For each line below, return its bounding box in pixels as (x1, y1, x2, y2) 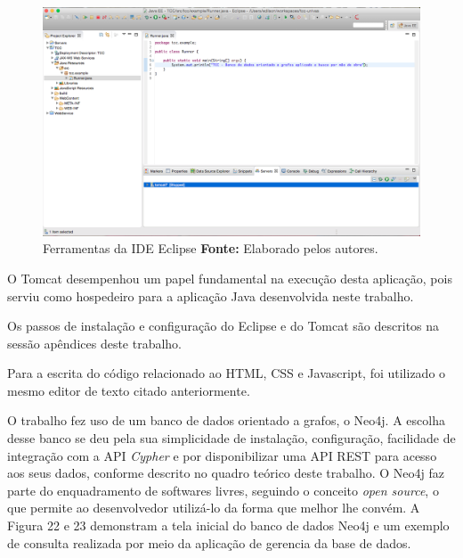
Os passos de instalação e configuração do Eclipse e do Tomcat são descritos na (7, 316, 440, 335)
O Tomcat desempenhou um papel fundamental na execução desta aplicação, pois (7, 268, 452, 287)
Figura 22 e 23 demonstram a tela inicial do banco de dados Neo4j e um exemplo (7, 516, 450, 535)
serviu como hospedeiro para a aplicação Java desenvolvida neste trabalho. (7, 286, 414, 305)
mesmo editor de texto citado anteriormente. (7, 381, 250, 399)
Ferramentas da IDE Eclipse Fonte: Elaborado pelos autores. (43, 239, 378, 258)
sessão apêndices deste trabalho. (7, 333, 183, 352)
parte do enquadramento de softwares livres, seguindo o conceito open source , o (7, 480, 439, 499)
